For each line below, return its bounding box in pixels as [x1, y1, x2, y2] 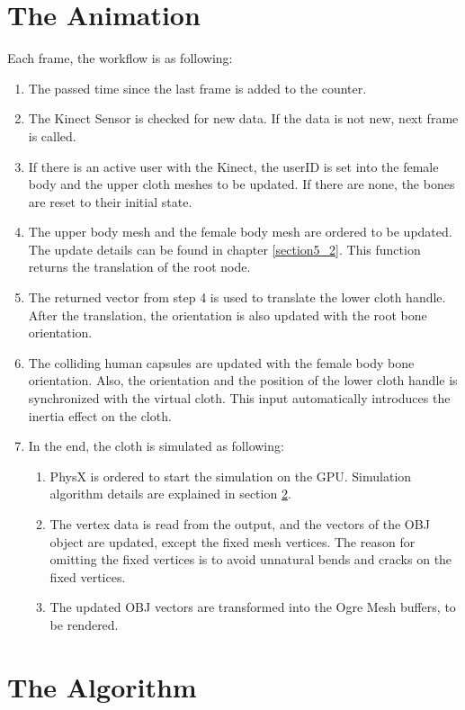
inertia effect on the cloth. [28, 406, 172, 425]
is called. [28, 126, 76, 145]
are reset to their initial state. [28, 192, 192, 211]
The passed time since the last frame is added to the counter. [28, 78, 367, 97]
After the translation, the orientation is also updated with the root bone [28, 305, 427, 324]
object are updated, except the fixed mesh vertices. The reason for [49, 532, 416, 551]
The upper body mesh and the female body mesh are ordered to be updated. [28, 222, 452, 241]
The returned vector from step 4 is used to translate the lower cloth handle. [28, 288, 446, 307]
